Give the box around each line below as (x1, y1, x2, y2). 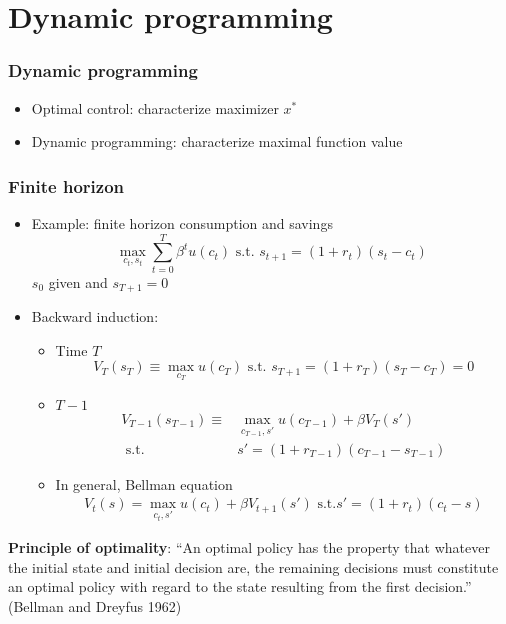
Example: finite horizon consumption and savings (31, 213, 333, 233)
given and (48, 271, 108, 292)
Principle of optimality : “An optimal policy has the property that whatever (8, 537, 490, 558)
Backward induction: (31, 306, 159, 327)
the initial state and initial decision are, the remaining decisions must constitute (8, 556, 499, 577)
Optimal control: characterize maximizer (31, 97, 279, 118)
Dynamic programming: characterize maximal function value (31, 131, 403, 152)
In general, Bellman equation (55, 473, 233, 494)
